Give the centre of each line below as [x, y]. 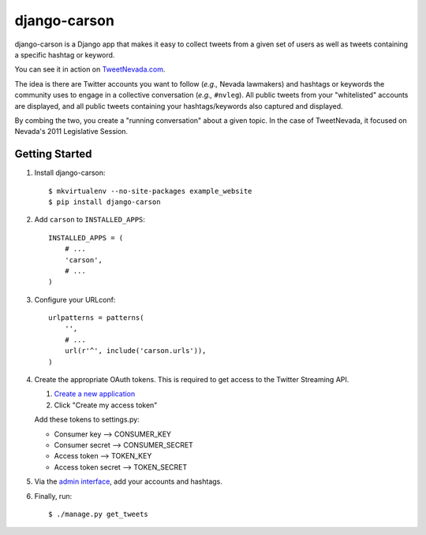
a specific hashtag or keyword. [65, 54]
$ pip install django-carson [105, 202]
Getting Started [53, 154]
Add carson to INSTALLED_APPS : [90, 220]
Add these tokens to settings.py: [87, 420]
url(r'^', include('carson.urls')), [135, 351]
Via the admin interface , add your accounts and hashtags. [128, 481]
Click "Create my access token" [106, 405]
